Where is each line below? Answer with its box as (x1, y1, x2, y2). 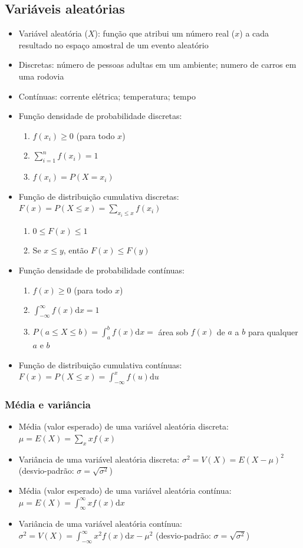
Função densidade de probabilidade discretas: (18, 110, 182, 122)
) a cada (239, 27, 269, 39)
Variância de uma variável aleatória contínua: (18, 517, 182, 530)
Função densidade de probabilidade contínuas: (18, 263, 185, 276)
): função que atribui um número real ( (94, 27, 235, 39)
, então (63, 244, 88, 256)
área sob (158, 325, 189, 338)
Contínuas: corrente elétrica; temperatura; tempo (18, 90, 196, 102)
